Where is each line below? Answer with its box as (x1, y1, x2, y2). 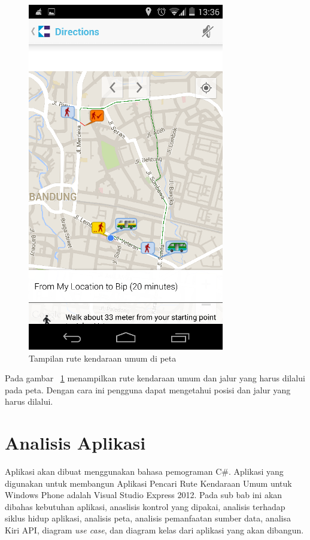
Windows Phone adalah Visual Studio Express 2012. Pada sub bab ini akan (5, 489, 282, 501)
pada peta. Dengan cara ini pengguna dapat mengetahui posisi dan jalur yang (5, 383, 291, 396)
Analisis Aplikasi (5, 430, 146, 455)
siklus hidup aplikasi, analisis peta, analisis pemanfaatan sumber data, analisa (5, 512, 291, 524)
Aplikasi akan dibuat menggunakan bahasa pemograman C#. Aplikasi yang (5, 465, 284, 478)
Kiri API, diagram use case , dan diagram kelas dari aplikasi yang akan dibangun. (5, 524, 304, 536)
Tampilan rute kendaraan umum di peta (29, 351, 177, 364)
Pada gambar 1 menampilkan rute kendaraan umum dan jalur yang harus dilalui (5, 372, 305, 384)
